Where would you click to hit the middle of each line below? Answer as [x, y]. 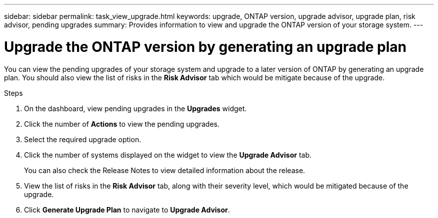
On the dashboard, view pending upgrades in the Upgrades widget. [135, 108]
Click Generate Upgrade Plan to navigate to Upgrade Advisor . [127, 210]
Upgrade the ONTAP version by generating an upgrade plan [205, 47]
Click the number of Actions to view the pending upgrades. [122, 124]
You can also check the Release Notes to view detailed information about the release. [165, 170]
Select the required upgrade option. [83, 139]
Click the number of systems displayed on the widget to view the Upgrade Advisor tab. [168, 155]
